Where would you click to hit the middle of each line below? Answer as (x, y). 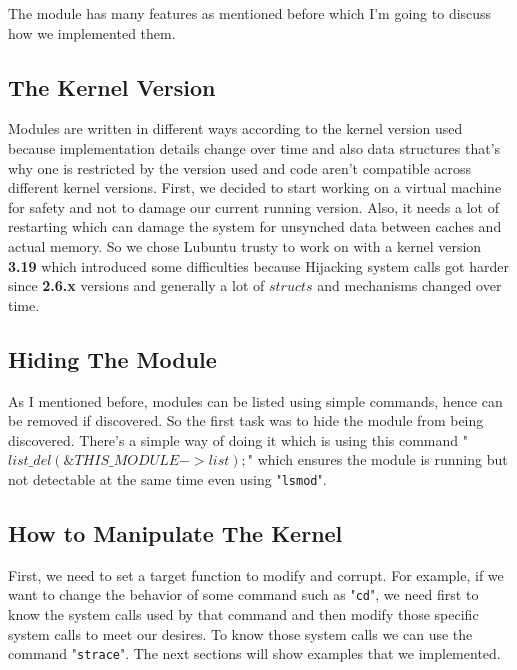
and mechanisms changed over (409, 285)
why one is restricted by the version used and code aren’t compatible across (240, 167)
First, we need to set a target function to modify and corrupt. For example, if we (256, 574)
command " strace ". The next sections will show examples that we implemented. (254, 653)
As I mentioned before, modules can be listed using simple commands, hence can (255, 400)
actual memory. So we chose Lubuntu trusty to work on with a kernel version (245, 245)
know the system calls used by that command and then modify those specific (243, 614)
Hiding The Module (112, 358)
